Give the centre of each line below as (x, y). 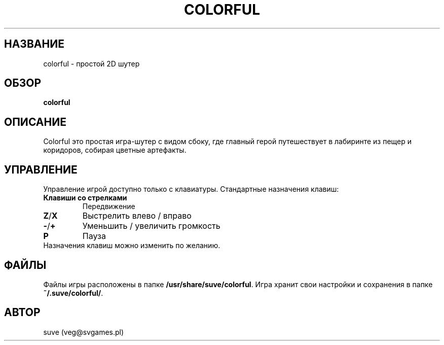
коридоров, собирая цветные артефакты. (115, 150)
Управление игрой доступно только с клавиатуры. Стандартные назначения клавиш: (191, 189)
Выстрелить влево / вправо (137, 216)
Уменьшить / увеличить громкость (151, 226)
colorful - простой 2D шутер (91, 63)
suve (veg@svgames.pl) (84, 332)
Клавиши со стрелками (85, 198)
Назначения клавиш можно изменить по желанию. (132, 246)
